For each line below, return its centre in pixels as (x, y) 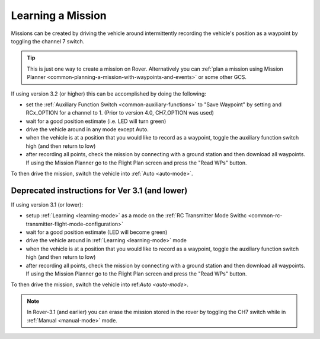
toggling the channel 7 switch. (48, 41)
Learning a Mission (59, 15)
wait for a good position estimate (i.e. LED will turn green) (96, 121)
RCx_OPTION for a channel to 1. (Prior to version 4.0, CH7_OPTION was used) (120, 113)
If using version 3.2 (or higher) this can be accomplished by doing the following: (109, 94)
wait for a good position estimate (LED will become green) (97, 232)
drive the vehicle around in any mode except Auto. (87, 129)
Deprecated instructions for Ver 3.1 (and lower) (99, 190)
